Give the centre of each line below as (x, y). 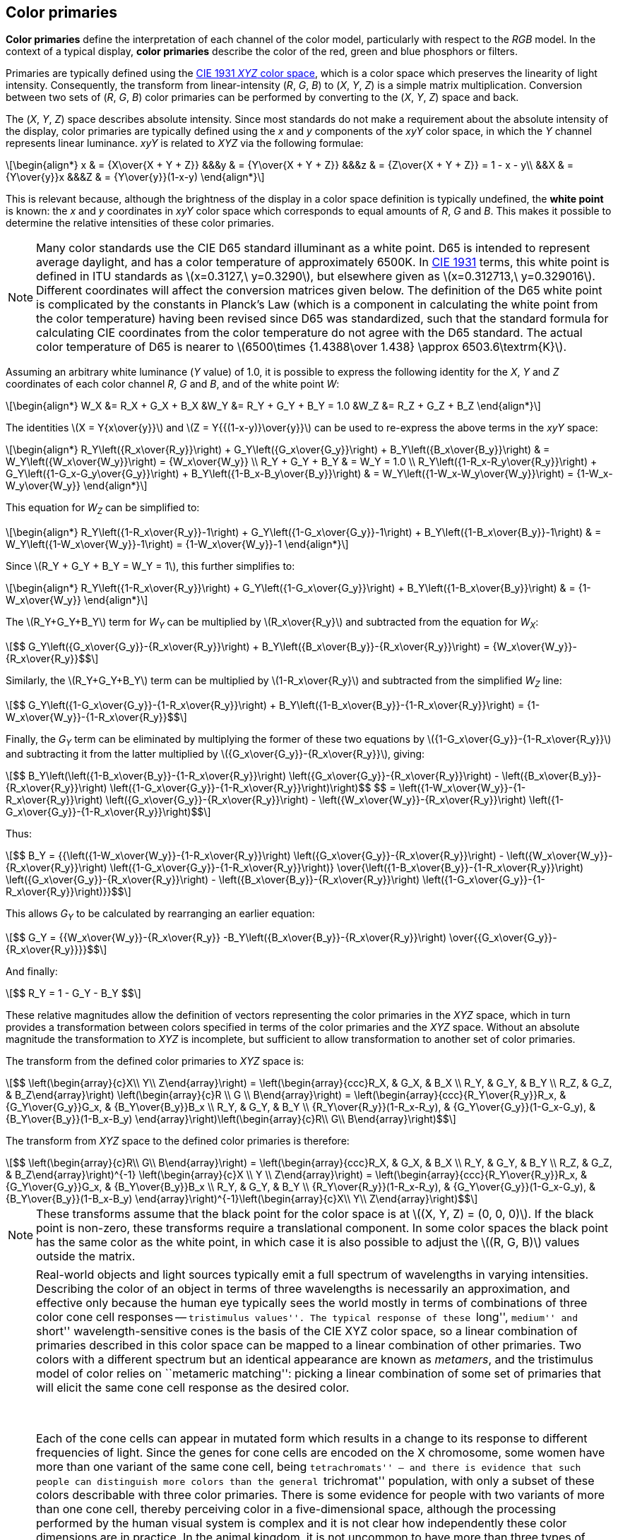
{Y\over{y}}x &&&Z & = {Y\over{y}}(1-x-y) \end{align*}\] (135, 177)
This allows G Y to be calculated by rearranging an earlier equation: (160, 914)
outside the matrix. (86, 1257)
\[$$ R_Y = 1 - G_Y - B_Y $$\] (73, 993)
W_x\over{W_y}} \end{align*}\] (77, 600)
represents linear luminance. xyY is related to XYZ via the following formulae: (185, 143)
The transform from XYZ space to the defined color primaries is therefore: (178, 1141)
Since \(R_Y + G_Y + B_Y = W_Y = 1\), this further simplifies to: (150, 566)
